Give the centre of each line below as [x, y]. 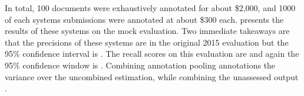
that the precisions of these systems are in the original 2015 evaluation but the [147, 42]
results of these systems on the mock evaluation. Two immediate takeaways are [147, 31]
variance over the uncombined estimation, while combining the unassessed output [152, 76]
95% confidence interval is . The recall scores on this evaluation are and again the [152, 54]
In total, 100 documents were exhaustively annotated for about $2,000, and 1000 [150, 8]
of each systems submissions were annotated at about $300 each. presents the [144, 19]
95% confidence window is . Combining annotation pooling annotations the [140, 65]
